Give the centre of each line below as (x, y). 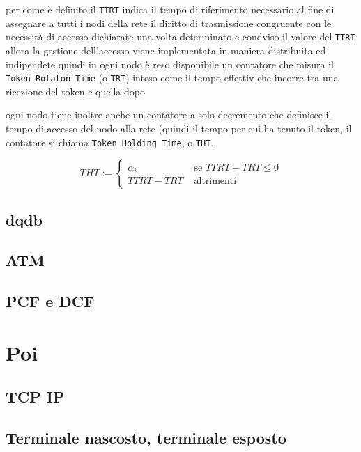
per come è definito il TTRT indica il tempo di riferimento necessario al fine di (170, 9)
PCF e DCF (50, 301)
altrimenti (215, 181)
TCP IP (35, 397)
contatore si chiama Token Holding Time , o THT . (110, 142)
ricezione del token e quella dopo (75, 91)
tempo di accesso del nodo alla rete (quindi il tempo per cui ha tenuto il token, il (179, 128)
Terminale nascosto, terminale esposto (146, 438)
